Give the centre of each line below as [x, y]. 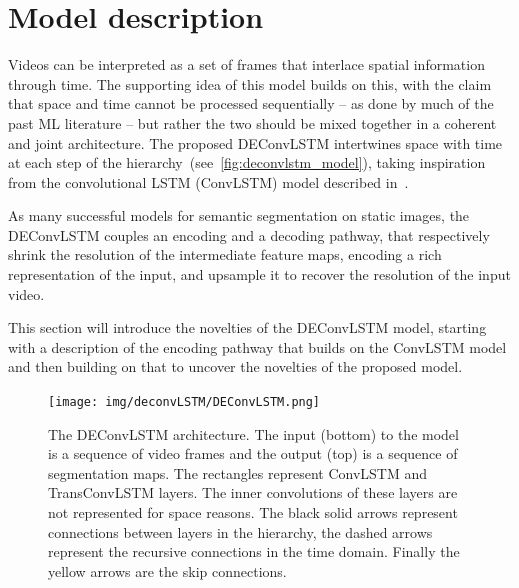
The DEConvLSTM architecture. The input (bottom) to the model [253, 433]
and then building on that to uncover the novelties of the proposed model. [235, 366]
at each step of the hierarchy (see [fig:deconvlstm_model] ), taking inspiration [247, 162]
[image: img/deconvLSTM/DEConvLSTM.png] [184, 402]
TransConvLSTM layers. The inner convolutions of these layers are [253, 492]
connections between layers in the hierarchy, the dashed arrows [240, 531]
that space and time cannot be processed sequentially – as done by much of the [251, 103]
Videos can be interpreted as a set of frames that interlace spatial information [246, 64]
